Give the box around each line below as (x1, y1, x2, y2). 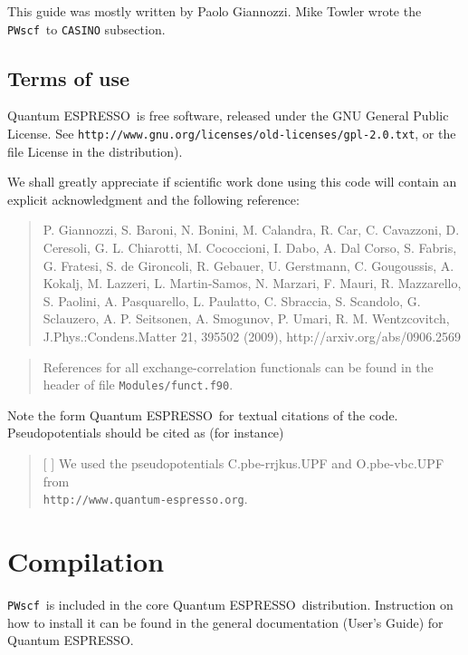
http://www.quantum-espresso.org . (43, 489, 248, 508)
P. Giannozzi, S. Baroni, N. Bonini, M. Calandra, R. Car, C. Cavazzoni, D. (43, 220, 460, 239)
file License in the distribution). (7, 141, 183, 160)
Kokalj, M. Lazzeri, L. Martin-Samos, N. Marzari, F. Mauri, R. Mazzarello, (43, 274, 462, 293)
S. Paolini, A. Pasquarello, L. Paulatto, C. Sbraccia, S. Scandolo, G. (43, 291, 421, 310)
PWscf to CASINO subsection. (7, 19, 166, 38)
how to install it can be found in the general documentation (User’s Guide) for (7, 612, 444, 631)
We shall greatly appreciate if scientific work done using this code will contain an (7, 172, 457, 191)
